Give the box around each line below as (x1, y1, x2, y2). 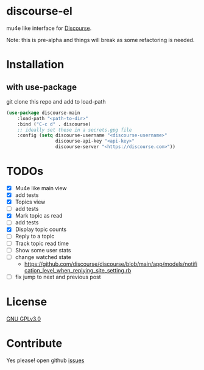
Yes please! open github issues (6, 357, 85, 364)
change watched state (15, 253, 72, 260)
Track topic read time (15, 240, 69, 247)
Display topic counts (15, 226, 67, 233)
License (6, 294, 47, 308)
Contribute (6, 336, 63, 350)
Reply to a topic (15, 233, 55, 240)
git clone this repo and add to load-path (6, 98, 106, 105)
